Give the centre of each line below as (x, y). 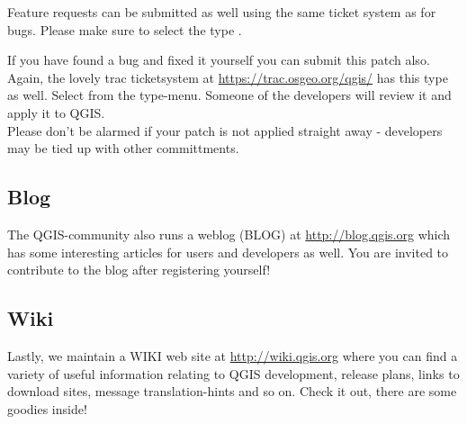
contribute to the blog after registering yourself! (139, 270)
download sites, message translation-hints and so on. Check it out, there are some (232, 391)
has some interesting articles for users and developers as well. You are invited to (228, 252)
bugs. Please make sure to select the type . (125, 29)
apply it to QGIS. (56, 112)
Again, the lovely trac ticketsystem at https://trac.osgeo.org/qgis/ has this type (228, 77)
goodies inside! (47, 408)
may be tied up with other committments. (123, 148)
